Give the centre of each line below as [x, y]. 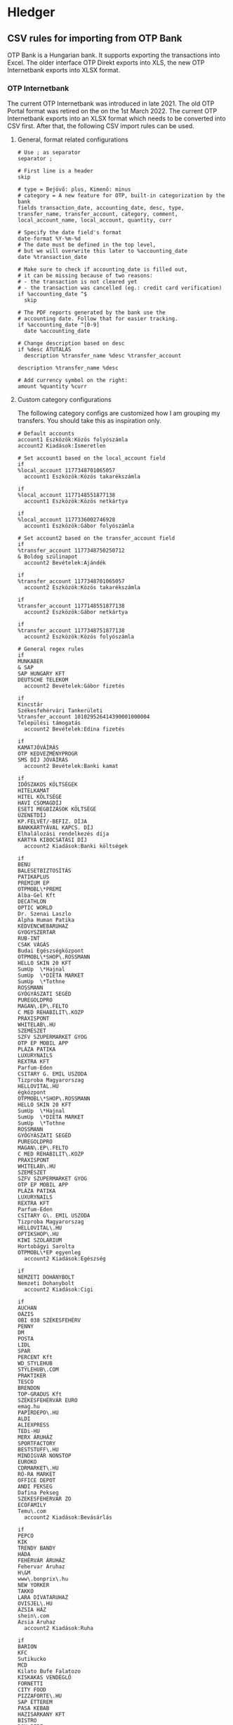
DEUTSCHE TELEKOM [43, 680]
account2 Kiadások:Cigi [59, 1290]
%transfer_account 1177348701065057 [71, 581]
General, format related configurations [73, 140]
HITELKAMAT [33, 791]
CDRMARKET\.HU [38, 1468]
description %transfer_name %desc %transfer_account [103, 356]
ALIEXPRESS [33, 1425]
